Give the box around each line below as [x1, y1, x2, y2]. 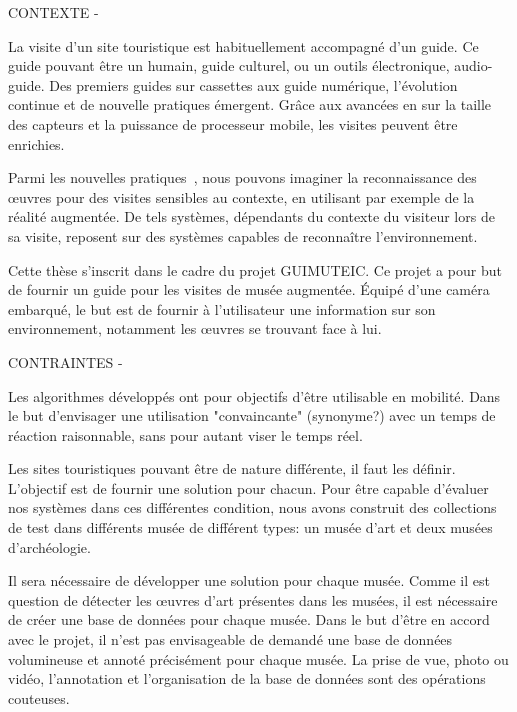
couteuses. [8, 687, 70, 708]
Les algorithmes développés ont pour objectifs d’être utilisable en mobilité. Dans [8, 385, 501, 406]
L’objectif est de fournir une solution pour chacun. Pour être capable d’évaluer [8, 477, 489, 498]
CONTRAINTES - [8, 351, 123, 372]
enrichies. [8, 133, 65, 154]
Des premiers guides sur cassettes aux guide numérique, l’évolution [49, 74, 458, 95]
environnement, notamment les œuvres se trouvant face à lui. [8, 318, 382, 339]
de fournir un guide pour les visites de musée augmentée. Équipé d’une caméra [8, 279, 490, 300]
